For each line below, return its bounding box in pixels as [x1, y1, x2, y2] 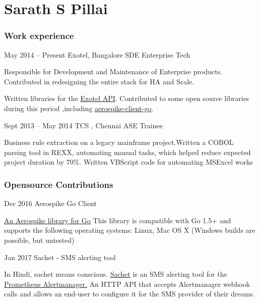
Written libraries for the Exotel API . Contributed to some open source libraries [4, 93, 249, 104]
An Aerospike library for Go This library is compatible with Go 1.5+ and [4, 215, 231, 225]
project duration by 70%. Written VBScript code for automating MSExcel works [4, 157, 253, 167]
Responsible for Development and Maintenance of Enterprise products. [4, 66, 223, 77]
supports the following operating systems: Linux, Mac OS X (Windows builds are [4, 225, 255, 235]
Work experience [4, 29, 74, 42]
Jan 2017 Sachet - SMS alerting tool [4, 251, 116, 262]
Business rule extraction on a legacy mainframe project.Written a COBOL [4, 137, 234, 147]
